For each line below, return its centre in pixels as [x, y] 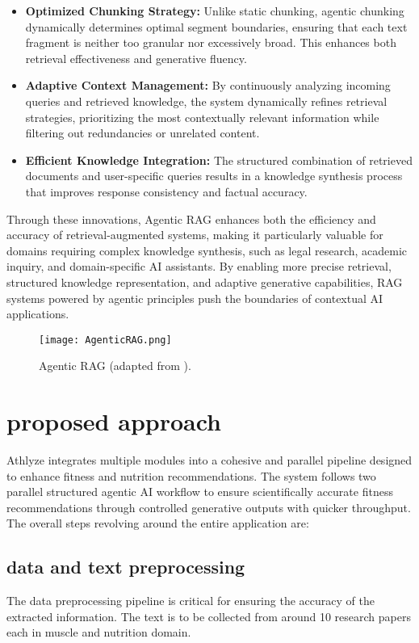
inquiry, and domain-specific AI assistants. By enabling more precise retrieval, [199, 266]
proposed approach [114, 421]
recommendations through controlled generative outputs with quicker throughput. [209, 507]
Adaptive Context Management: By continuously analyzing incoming [208, 85]
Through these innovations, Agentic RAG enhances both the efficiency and [191, 219]
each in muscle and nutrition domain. [99, 632]
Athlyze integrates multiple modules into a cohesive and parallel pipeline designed [209, 460]
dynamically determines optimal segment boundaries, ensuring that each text [216, 26]
